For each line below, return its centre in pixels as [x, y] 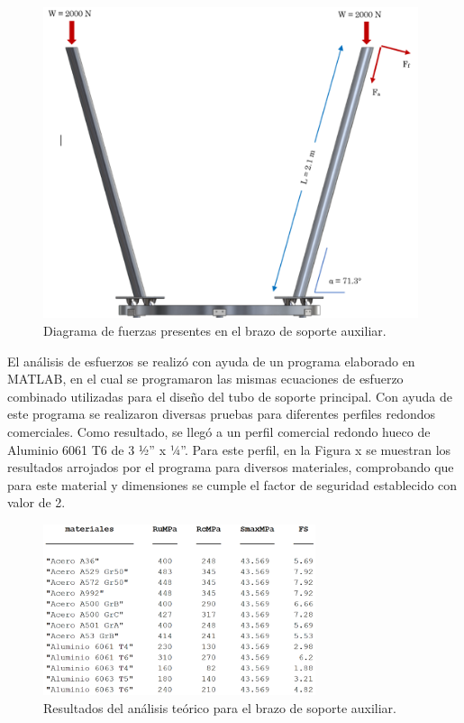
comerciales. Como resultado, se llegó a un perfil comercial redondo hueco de [219, 431]
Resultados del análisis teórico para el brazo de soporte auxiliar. [220, 707]
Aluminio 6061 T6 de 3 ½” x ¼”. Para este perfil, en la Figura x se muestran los [229, 449]
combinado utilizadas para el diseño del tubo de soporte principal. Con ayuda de [230, 396]
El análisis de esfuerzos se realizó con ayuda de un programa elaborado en [211, 361]
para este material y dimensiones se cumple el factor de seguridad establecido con [232, 484]
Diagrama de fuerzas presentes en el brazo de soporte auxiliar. [215, 330]
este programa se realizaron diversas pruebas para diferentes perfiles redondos [222, 414]
